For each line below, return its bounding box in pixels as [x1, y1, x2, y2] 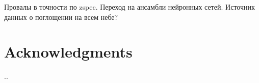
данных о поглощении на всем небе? [4, 11, 118, 22]
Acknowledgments [4, 41, 133, 62]
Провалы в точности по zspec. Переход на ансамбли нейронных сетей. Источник [4, 2, 255, 12]
